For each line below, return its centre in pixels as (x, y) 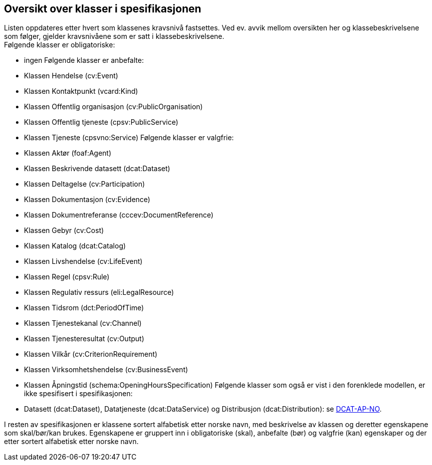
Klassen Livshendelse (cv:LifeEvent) (83, 261)
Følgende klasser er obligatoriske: (60, 45)
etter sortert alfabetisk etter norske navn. (71, 442)
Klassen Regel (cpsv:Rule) (67, 277)
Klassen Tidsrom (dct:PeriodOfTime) (84, 308)
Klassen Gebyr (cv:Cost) (64, 231)
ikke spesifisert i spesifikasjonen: (78, 394)
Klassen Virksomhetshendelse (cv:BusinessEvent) (106, 370)
